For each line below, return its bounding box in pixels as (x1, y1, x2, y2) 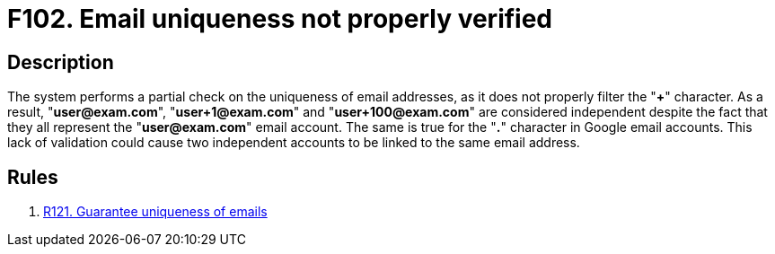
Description (7, 50, 114, 74)
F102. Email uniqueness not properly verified (7, 4, 553, 34)
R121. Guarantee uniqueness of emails (43, 204, 268, 220)
